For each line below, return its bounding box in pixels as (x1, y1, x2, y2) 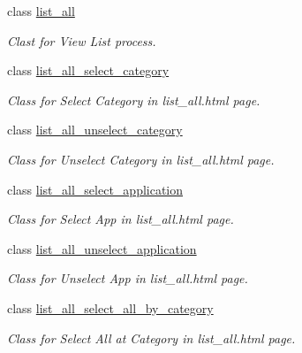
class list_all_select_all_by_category (7, 298, 214, 317)
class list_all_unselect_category (7, 120, 183, 139)
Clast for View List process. (7, 31, 156, 50)
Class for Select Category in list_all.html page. (7, 90, 260, 109)
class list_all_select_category (7, 61, 170, 80)
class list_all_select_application (7, 180, 184, 198)
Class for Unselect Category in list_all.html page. (7, 150, 275, 168)
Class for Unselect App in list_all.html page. (7, 269, 248, 288)
